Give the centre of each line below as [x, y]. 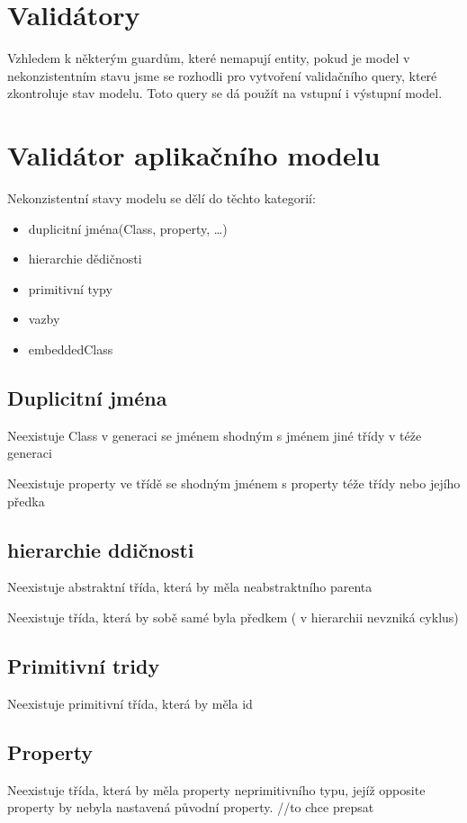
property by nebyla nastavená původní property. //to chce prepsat [191, 807]
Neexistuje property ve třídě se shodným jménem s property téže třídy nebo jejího [234, 483]
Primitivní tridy [84, 665]
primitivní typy [70, 288]
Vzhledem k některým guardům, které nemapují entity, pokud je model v [209, 58]
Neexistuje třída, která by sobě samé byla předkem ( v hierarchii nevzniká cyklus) [233, 617]
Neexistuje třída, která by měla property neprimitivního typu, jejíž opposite [216, 789]
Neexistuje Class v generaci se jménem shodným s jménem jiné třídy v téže [215, 435]
